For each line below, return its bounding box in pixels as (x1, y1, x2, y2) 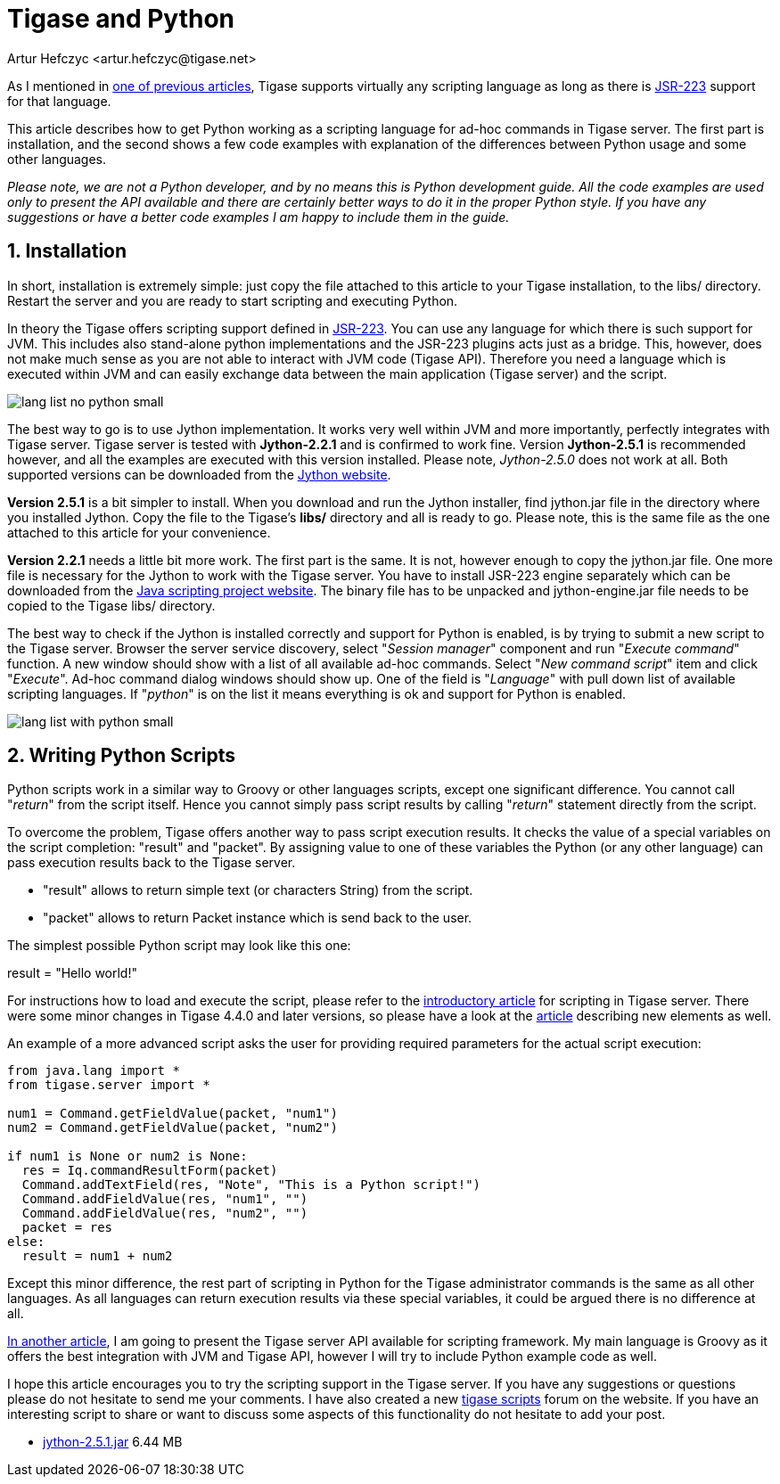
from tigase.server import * (7, 1078, 210, 1093)
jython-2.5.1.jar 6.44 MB (43, 1434, 183, 1450)
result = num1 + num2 (21, 1249, 173, 1264)
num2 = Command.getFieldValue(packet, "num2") (7, 1120, 338, 1136)
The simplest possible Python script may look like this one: (7, 938, 351, 954)
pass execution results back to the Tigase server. (7, 855, 296, 871)
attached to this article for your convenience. (7, 524, 271, 540)
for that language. (7, 93, 111, 109)
